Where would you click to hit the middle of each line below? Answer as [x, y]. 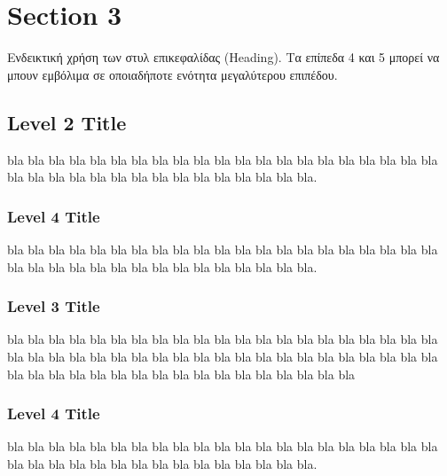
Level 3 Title [54, 306]
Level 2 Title [67, 122]
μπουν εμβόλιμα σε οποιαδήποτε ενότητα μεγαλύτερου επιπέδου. [173, 74]
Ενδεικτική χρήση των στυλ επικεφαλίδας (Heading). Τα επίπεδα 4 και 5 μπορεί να [223, 57]
